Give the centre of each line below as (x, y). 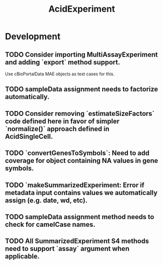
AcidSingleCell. (29, 136)
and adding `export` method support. (63, 62)
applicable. (22, 256)
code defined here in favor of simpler (62, 121)
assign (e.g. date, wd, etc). (46, 200)
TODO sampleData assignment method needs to (80, 217)
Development (33, 36)
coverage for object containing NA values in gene (81, 161)
